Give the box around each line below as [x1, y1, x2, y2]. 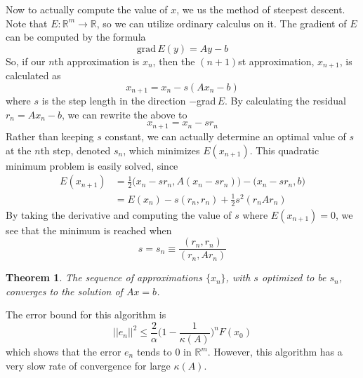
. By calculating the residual [225, 93, 346, 108]
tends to [136, 344, 172, 359]
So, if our [6, 53, 46, 68]
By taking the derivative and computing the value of [6, 207, 232, 222]
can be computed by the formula [6, 29, 146, 44]
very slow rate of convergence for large [6, 358, 171, 372]
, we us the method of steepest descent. [176, 2, 345, 16]
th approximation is [54, 53, 140, 68]
